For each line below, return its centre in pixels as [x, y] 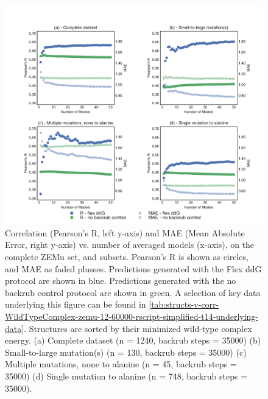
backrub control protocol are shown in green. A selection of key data [133, 292]
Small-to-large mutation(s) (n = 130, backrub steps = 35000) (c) [126, 352]
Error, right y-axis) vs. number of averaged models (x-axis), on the [130, 245]
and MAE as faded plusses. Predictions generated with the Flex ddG [133, 268]
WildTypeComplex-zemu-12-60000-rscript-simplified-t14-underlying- [132, 316]
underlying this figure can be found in [76, 304]
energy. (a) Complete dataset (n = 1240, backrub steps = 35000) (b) [133, 340]
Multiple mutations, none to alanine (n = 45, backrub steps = [121, 364]
